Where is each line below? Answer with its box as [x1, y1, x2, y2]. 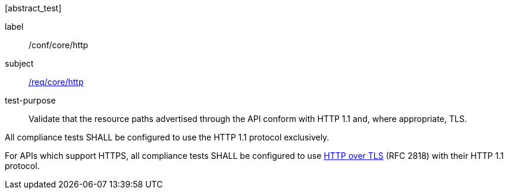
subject [5, 58, 34, 68]
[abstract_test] [5, 3, 62, 13]
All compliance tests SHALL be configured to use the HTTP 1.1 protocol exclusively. [5, 132, 330, 142]
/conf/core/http [29, 40, 89, 50]
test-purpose [5, 95, 56, 105]
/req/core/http [29, 77, 84, 87]
